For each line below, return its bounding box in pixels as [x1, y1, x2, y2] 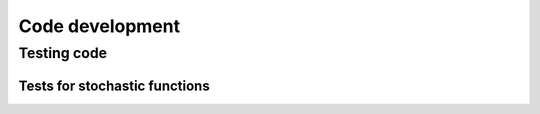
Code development [18, 15, 180, 37]
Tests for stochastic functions [18, 77, 210, 94]
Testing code [18, 44, 108, 62]
